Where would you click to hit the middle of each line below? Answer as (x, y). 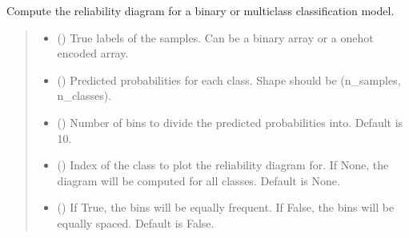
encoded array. (93, 53)
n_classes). (84, 95)
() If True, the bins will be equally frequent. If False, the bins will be (226, 207)
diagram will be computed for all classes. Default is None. (198, 180)
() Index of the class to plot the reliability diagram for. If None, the (223, 165)
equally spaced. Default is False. (136, 222)
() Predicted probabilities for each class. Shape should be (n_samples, (229, 79)
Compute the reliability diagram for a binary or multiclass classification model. (200, 10)
